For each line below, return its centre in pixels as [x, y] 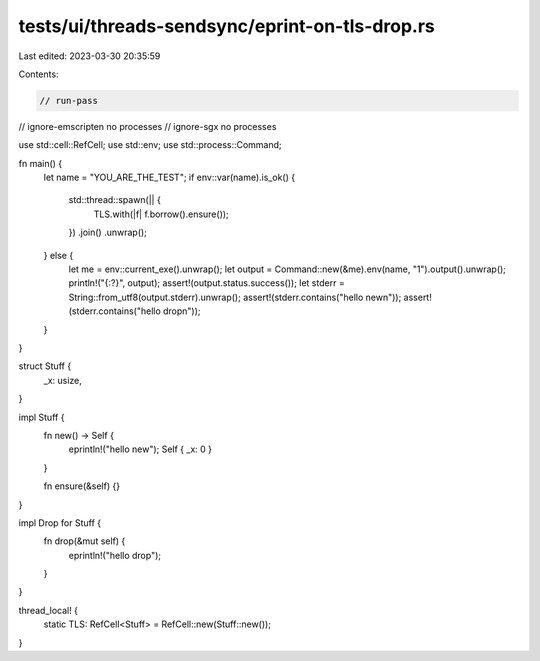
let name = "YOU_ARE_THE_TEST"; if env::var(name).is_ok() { [169, 177]
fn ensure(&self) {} [81, 486]
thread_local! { [48, 610]
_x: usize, [62, 380]
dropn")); [181, 311]
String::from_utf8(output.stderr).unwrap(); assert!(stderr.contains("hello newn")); [235, 297]
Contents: [38, 74]
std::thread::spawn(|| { [115, 200]
